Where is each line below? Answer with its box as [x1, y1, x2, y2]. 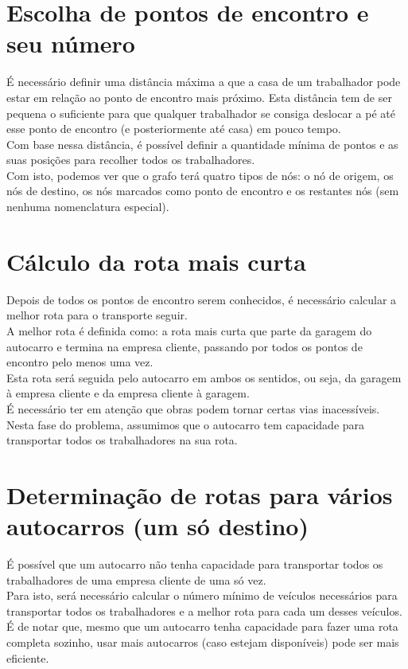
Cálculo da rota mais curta [6, 245, 306, 277]
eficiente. [6, 649, 49, 666]
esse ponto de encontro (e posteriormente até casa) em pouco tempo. [6, 120, 341, 137]
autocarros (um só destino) [6, 510, 309, 542]
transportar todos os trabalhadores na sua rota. [6, 432, 238, 448]
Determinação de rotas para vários [6, 478, 393, 511]
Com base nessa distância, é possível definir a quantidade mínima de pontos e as [6, 135, 398, 152]
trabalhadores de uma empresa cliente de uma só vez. [6, 571, 266, 588]
